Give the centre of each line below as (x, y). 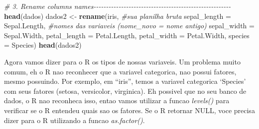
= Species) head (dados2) (43, 45)
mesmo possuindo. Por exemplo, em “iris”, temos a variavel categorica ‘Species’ (125, 81)
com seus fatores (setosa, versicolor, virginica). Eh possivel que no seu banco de (125, 91)
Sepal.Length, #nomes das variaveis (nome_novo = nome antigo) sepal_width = (129, 26)
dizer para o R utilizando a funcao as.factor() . (74, 120)
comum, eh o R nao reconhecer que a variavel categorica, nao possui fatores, (120, 71)
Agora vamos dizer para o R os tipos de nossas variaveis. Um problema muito (122, 61)
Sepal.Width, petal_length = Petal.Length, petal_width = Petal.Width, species (127, 35)
